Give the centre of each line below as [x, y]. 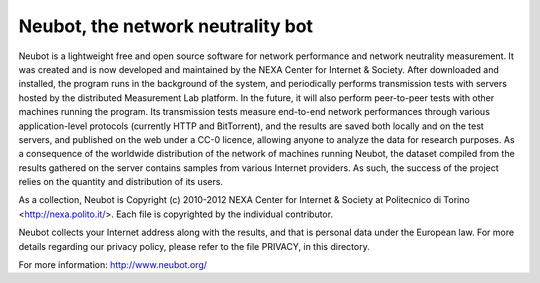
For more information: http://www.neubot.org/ [113, 265]
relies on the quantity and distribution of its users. [121, 182]
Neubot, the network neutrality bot [166, 26]
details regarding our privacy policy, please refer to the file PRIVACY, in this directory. [194, 246]
